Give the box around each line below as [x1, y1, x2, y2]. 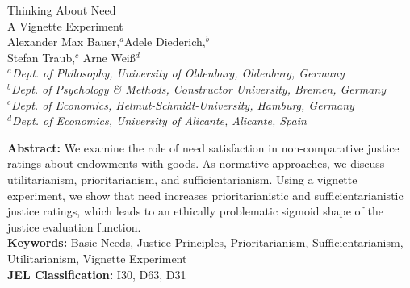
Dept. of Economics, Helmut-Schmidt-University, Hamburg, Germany [11, 96, 354, 113]
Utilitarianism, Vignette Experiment [7, 249, 187, 266]
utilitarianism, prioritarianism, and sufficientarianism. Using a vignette [7, 170, 358, 187]
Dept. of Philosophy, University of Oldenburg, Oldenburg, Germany [11, 65, 345, 81]
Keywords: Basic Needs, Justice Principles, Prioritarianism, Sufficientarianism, [7, 234, 404, 251]
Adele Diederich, [124, 33, 206, 50]
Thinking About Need [7, 2, 116, 18]
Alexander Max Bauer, [7, 33, 120, 50]
